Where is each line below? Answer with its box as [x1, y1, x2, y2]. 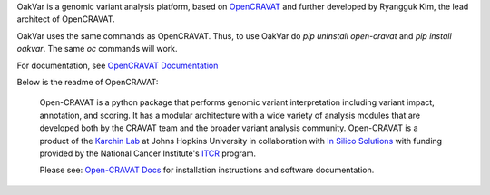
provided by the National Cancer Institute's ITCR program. [39, 148, 257, 159]
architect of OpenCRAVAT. [16, 14, 115, 24]
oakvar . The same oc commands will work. [16, 44, 178, 54]
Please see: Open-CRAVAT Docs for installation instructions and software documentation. [39, 164, 375, 176]
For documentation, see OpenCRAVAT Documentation [16, 60, 219, 71]
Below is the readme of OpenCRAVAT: [16, 76, 159, 87]
